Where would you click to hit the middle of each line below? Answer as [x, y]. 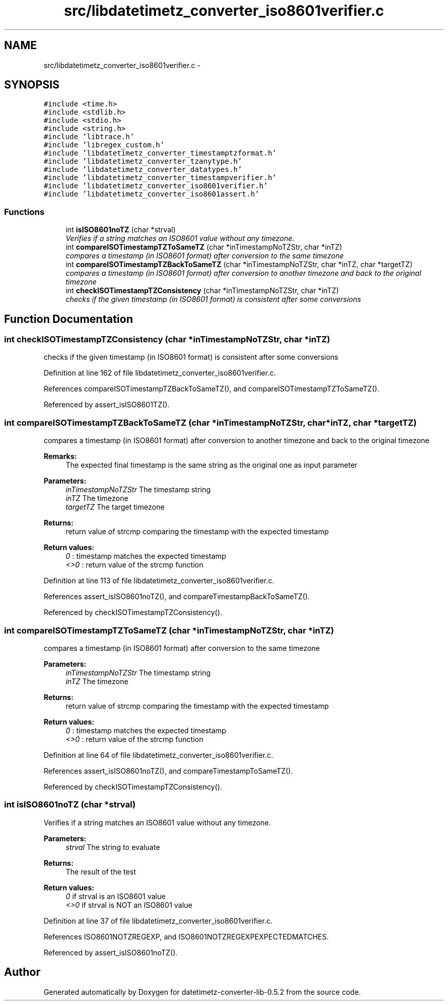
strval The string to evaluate [113, 847]
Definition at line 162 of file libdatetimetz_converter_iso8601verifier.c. [160, 373]
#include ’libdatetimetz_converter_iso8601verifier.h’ [156, 186]
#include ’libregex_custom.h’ [104, 145]
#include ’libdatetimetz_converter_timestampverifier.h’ [160, 178]
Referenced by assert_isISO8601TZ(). [107, 405]
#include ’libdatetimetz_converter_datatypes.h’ [143, 170]
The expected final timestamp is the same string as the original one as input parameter [211, 465]
